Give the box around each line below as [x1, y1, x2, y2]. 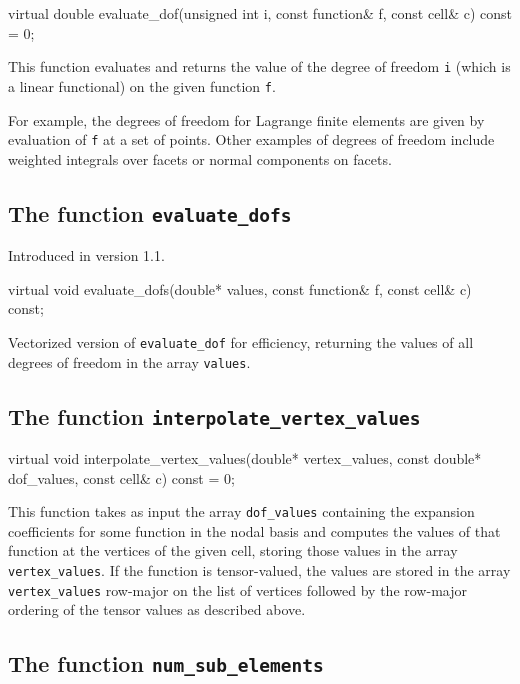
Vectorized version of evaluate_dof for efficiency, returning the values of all [8, 331, 474, 352]
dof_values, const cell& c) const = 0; [8, 467, 235, 488]
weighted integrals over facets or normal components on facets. [8, 148, 392, 169]
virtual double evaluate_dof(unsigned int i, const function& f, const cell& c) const [8, 3, 512, 23]
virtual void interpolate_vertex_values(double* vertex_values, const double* [8, 448, 482, 468]
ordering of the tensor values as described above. [8, 599, 306, 620]
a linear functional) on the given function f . [8, 75, 276, 96]
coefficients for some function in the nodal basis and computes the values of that [8, 520, 501, 541]
